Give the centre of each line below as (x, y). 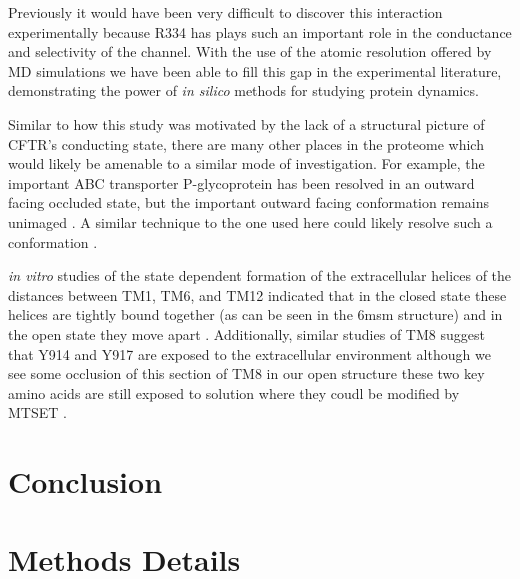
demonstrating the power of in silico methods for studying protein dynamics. (243, 90)
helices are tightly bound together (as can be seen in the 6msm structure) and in (255, 314)
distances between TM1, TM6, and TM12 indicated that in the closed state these (257, 294)
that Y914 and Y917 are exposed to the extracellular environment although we (249, 353)
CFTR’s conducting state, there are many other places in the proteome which (246, 143)
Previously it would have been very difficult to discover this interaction (225, 12)
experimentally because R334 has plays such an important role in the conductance (260, 31)
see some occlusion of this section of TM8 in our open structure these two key (246, 373)
